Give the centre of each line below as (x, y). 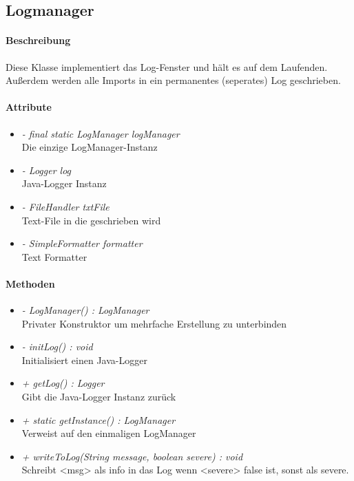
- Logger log (46, 170)
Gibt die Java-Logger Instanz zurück (99, 397)
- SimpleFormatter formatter (82, 243)
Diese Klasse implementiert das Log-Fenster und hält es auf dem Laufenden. (167, 66)
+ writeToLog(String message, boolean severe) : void (132, 456)
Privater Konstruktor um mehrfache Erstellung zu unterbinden (154, 323)
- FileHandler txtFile (65, 206)
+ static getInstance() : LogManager (98, 419)
